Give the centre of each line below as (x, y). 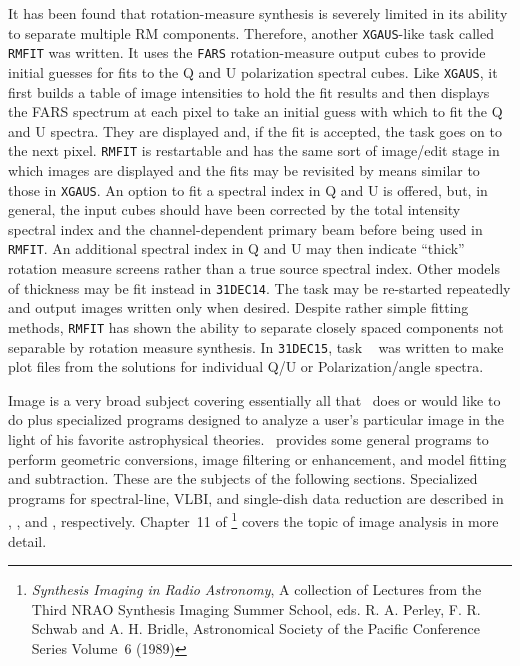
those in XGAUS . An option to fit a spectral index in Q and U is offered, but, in (248, 189)
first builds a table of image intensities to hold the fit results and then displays (249, 91)
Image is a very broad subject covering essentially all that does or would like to (254, 399)
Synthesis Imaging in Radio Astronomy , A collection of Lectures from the (256, 589)
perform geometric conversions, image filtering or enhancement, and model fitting (257, 458)
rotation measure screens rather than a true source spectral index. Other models (254, 268)
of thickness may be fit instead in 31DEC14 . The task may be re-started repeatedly (259, 287)
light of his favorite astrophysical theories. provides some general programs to (248, 439)
